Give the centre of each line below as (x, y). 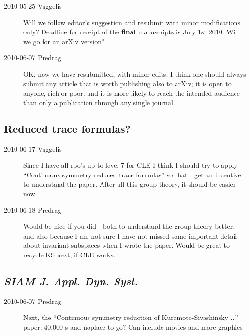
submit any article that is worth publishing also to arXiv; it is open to (127, 83)
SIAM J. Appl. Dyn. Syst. (71, 280)
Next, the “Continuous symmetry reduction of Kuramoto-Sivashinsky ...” (131, 317)
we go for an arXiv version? (64, 41)
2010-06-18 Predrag (33, 210)
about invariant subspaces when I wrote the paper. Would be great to (127, 245)
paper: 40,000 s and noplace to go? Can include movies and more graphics (133, 327)
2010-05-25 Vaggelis (33, 6)
